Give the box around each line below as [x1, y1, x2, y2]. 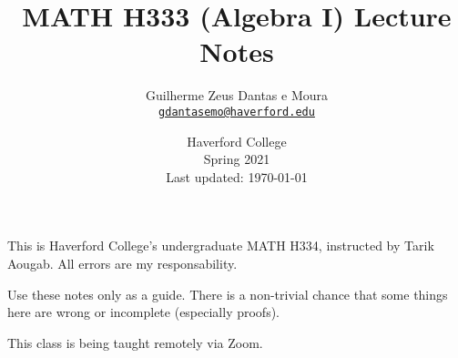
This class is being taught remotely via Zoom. [7, 332, 263, 352]
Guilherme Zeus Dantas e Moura [145, 86, 329, 105]
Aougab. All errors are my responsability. [7, 253, 238, 272]
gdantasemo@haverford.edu [158, 105, 315, 118]
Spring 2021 [203, 149, 270, 169]
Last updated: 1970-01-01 [166, 167, 308, 186]
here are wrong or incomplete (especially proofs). [7, 302, 280, 322]
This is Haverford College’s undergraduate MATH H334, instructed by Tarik [7, 236, 434, 255]
